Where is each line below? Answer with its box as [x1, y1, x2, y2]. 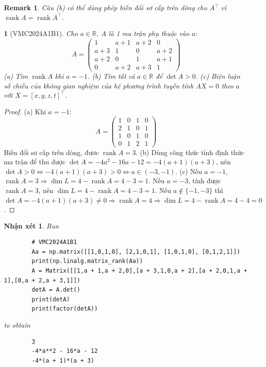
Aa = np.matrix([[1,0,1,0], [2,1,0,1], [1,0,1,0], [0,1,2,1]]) [32, 248, 240, 255]
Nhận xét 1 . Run [4, 220, 59, 230]
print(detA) [32, 296, 70, 303]
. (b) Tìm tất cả [87, 70, 135, 81]
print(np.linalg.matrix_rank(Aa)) [32, 258, 143, 265]
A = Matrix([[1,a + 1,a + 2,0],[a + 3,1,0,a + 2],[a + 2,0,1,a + [32, 267, 248, 275]
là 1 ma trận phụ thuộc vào [108, 28, 189, 38]
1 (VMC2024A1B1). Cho [4, 28, 78, 38]
